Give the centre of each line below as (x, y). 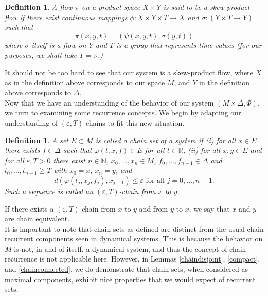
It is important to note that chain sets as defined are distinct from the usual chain (134, 228)
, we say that (209, 208)
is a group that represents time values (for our (189, 45)
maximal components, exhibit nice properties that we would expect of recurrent (130, 279)
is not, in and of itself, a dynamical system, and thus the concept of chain (130, 248)
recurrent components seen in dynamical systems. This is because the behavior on (134, 239)
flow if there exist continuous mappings (66, 17)
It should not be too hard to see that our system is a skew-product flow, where (129, 72)
